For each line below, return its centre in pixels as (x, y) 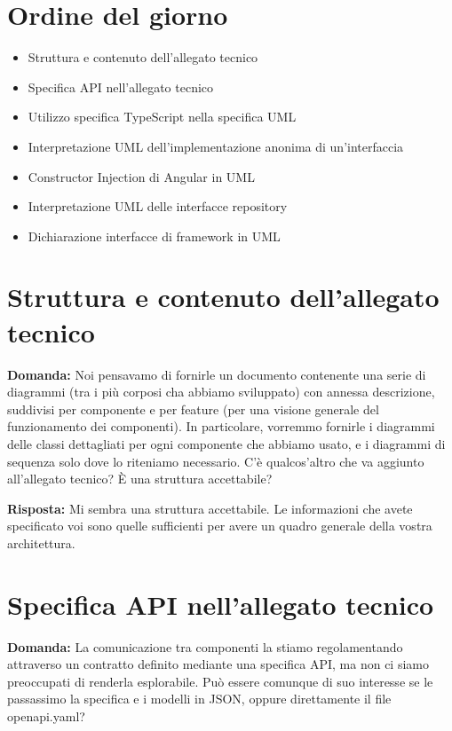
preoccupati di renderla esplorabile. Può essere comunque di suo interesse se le (220, 681)
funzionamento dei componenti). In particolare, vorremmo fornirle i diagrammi (221, 426)
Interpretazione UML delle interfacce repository (158, 206)
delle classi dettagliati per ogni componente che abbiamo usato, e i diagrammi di (226, 443)
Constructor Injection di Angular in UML (141, 176)
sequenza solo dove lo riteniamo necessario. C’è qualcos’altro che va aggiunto (216, 461)
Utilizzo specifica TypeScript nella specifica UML (162, 117)
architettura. (41, 542)
